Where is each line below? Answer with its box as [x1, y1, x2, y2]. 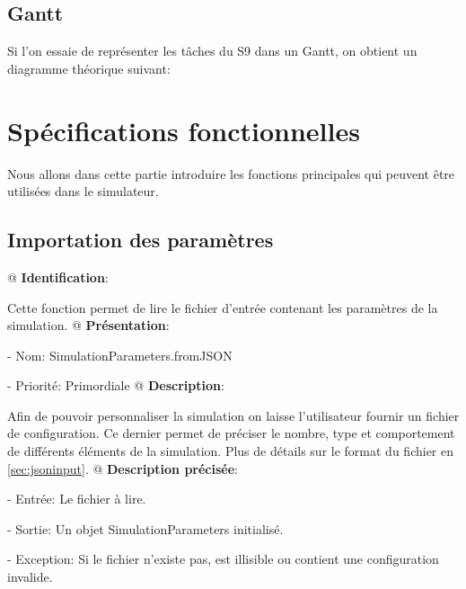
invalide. [7, 567, 53, 586]
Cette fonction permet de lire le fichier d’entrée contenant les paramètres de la [7, 298, 438, 317]
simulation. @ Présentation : [7, 316, 170, 335]
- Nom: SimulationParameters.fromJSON [7, 345, 233, 364]
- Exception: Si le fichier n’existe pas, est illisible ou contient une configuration [7, 549, 439, 568]
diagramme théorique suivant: [7, 58, 171, 77]
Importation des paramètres [7, 226, 274, 254]
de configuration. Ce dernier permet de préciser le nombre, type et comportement [7, 424, 455, 442]
